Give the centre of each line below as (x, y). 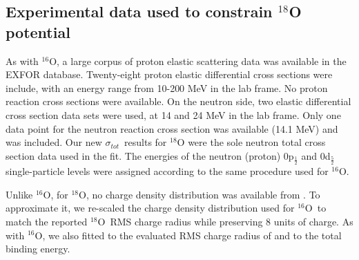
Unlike (19, 194)
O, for (56, 194)
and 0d (316, 155)
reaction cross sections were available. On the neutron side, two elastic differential (178, 101)
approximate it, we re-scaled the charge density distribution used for (150, 208)
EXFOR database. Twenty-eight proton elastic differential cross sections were (169, 74)
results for (146, 142)
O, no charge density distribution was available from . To (200, 194)
